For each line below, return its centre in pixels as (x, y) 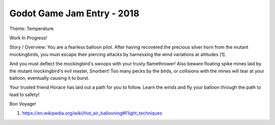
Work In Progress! (28, 38)
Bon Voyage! (23, 104)
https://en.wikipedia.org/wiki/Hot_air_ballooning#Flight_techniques (92, 113)
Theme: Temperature (32, 29)
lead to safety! (24, 94)
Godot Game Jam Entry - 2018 (74, 13)
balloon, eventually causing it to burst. (49, 78)
